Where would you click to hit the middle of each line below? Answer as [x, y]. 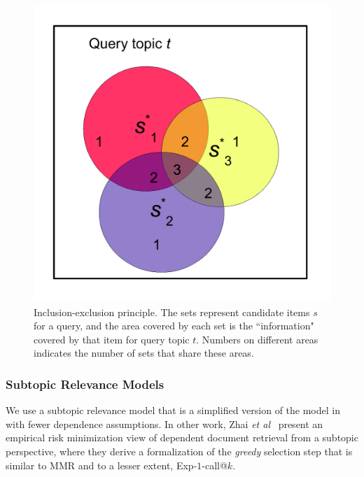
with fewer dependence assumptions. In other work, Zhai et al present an [164, 423]
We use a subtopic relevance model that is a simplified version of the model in [173, 410]
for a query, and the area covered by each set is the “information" [174, 326]
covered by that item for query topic [112, 339]
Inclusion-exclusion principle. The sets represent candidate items [172, 312]
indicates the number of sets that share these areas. [144, 353]
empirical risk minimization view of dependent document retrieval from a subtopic [182, 437]
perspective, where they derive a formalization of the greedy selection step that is [179, 451]
